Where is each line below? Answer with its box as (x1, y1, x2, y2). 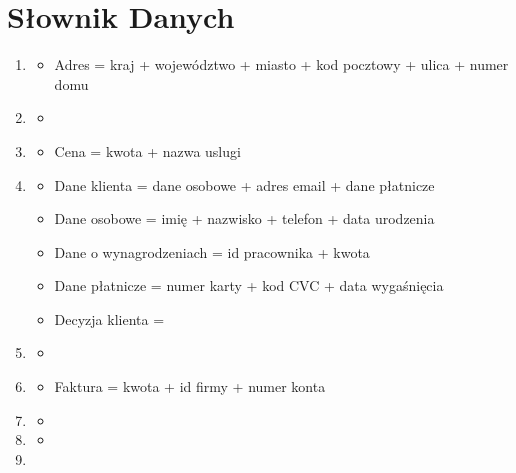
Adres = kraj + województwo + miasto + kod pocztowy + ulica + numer (54, 54, 509, 75)
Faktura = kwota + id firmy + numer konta (54, 376, 326, 397)
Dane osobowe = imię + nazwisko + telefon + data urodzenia (54, 208, 435, 229)
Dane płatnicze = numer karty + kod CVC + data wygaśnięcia (54, 275, 444, 296)
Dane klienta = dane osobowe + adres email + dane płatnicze (54, 174, 435, 195)
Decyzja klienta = (54, 308, 165, 329)
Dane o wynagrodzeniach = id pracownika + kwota (54, 241, 370, 262)
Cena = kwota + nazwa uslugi (54, 140, 241, 161)
